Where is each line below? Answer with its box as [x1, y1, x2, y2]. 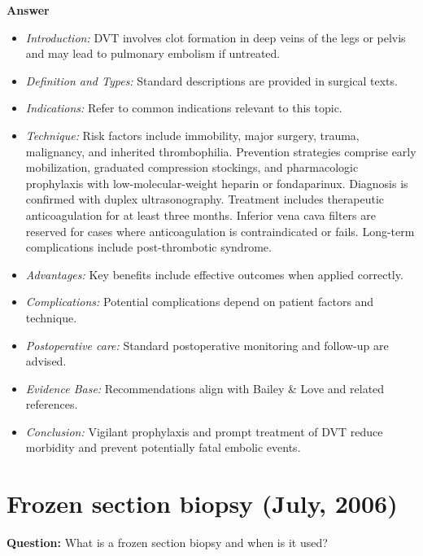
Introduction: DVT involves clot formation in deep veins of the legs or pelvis [25, 28, 406, 46]
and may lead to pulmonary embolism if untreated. [25, 45, 281, 62]
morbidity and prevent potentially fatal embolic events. [25, 439, 301, 456]
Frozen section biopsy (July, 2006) [7, 487, 398, 520]
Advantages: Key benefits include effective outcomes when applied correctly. [25, 265, 403, 282]
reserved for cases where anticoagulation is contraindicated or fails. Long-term [25, 222, 415, 239]
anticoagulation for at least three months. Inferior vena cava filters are [25, 206, 376, 223]
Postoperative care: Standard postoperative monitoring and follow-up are [25, 336, 389, 353]
